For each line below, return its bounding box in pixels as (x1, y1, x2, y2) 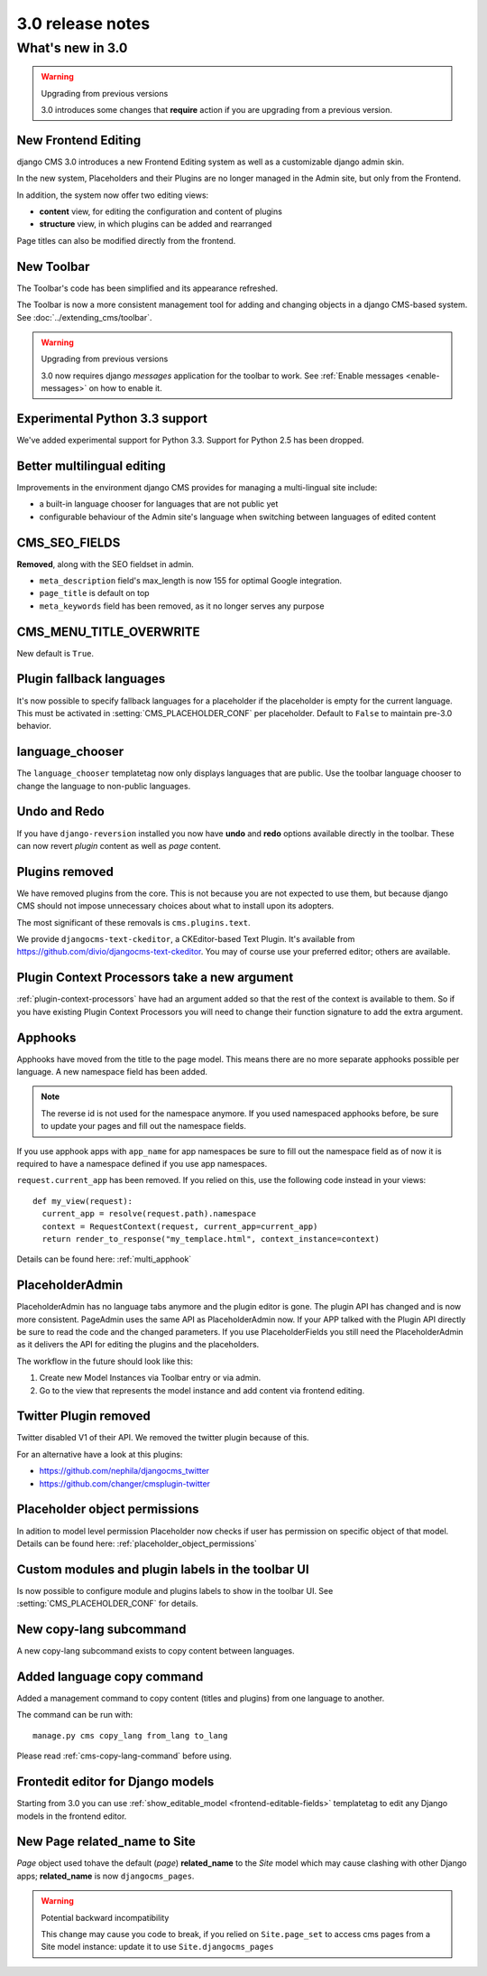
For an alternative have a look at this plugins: (16, 1449, 183, 1459)
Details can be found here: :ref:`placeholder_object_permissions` (16, 1538, 257, 1549)
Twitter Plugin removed (16, 1409, 151, 1424)
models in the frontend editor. (16, 1811, 127, 1822)
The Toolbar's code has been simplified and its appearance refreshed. (16, 283, 279, 294)
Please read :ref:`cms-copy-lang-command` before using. (16, 1750, 232, 1761)
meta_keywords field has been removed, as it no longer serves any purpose (39, 601, 325, 611)
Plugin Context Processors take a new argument (16, 970, 294, 985)
